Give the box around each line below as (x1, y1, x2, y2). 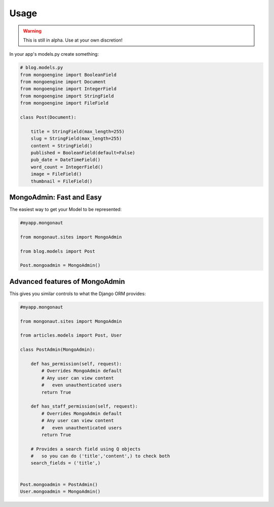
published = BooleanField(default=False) (30, 150, 135, 156)
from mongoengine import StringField (20, 93, 114, 99)
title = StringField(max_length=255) (30, 128, 125, 134)
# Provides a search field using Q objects (30, 446, 141, 452)
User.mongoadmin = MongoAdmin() (20, 489, 101, 494)
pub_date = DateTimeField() (30, 157, 101, 163)
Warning (23, 28, 42, 34)
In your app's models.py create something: (9, 51, 99, 57)
